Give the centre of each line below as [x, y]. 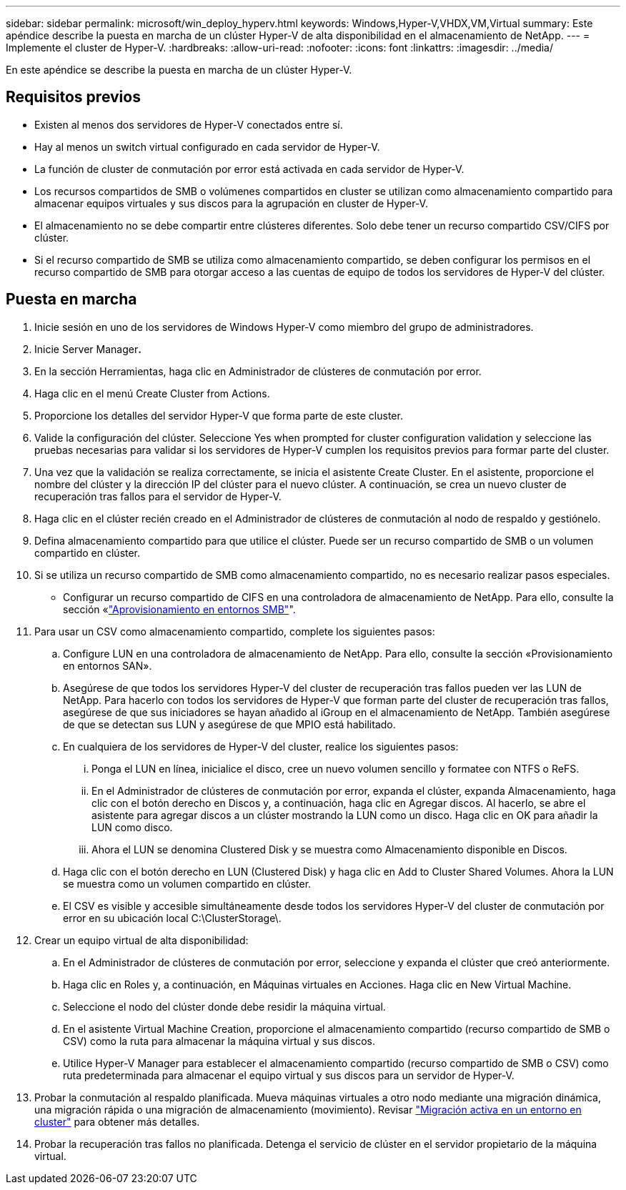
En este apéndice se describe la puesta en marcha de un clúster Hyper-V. [179, 70]
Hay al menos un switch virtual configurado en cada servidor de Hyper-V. [207, 147]
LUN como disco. [132, 827]
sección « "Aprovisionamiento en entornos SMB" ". [179, 609]
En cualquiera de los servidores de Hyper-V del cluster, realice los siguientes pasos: [261, 746]
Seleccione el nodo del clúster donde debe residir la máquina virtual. [224, 1006]
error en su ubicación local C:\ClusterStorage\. [172, 918]
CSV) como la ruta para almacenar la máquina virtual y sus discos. [219, 1041]
